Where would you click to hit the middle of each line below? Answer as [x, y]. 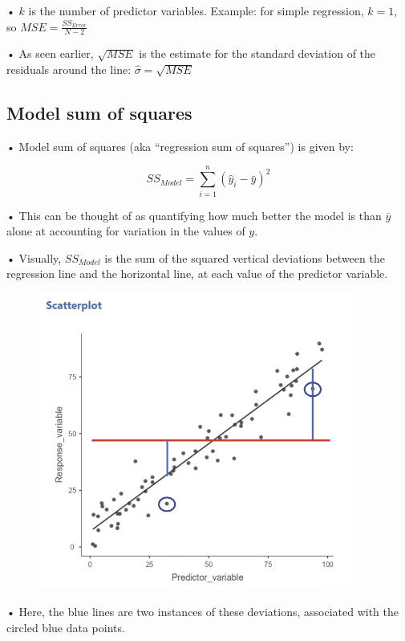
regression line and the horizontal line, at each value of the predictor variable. [197, 274]
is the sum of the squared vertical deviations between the [245, 257]
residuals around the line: [69, 69]
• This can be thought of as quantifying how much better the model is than [194, 215]
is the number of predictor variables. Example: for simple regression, [196, 10]
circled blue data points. [66, 627]
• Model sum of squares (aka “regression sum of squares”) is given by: [180, 146]
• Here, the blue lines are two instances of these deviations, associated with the [203, 612]
